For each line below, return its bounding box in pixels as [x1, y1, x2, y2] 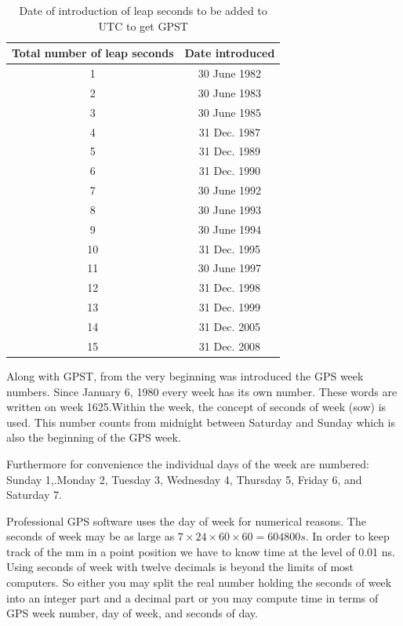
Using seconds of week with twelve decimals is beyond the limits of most [6, 559, 354, 575]
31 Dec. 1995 [198, 240, 261, 257]
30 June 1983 [198, 84, 262, 100]
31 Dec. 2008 [198, 337, 261, 354]
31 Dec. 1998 [198, 279, 261, 296]
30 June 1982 [198, 65, 262, 82]
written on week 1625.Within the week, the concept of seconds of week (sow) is [6, 399, 387, 415]
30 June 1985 [198, 104, 262, 120]
